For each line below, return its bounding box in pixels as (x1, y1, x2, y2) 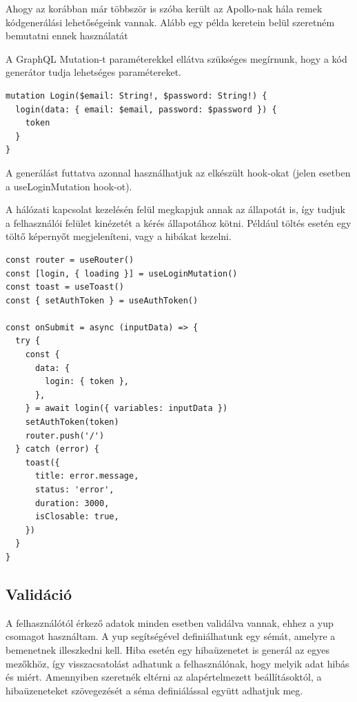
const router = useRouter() (6, 254, 134, 265)
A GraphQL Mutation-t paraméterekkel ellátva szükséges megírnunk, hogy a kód (6, 51, 347, 66)
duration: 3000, (34, 498, 110, 508)
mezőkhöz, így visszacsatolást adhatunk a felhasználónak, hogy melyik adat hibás (6, 656, 349, 670)
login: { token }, (45, 377, 129, 387)
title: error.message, (34, 471, 139, 481)
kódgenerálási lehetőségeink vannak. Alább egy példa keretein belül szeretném (6, 14, 335, 29)
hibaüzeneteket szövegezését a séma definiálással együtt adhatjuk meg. (6, 683, 303, 697)
